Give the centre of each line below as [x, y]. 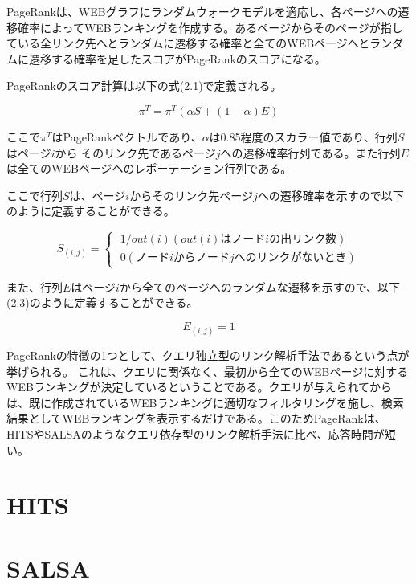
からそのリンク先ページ [191, 195]
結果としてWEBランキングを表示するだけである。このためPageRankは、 [196, 418]
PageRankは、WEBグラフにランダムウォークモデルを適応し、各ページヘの [202, 11]
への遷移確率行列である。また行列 [310, 152]
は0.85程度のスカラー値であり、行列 [303, 137]
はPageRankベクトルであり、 [127, 137]
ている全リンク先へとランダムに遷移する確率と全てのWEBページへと [188, 43]
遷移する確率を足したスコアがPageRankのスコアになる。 [177, 58]
